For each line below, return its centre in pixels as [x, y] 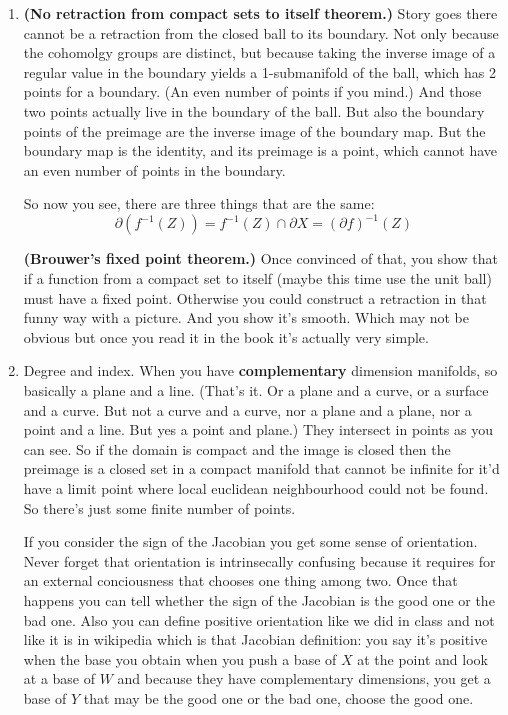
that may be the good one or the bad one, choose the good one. [278, 697]
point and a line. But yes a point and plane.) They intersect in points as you [258, 429]
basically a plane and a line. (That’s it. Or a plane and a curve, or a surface [256, 390]
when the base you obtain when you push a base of [180, 658]
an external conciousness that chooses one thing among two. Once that [240, 580]
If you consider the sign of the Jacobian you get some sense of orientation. [250, 541]
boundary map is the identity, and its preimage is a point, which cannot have [260, 150]
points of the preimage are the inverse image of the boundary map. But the [254, 130]
